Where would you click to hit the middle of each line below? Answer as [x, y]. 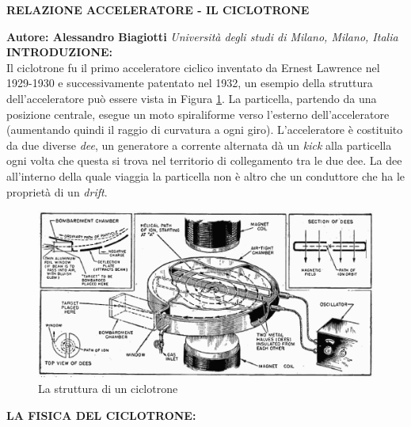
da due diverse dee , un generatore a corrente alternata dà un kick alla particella [199, 145]
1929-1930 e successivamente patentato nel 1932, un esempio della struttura [190, 83]
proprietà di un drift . [57, 191]
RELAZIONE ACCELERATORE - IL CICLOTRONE [158, 10]
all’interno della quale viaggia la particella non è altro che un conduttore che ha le [206, 175]
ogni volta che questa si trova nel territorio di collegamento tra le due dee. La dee [204, 160]
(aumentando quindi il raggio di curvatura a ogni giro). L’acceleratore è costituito [205, 130]
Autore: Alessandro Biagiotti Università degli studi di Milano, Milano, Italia [202, 36]
